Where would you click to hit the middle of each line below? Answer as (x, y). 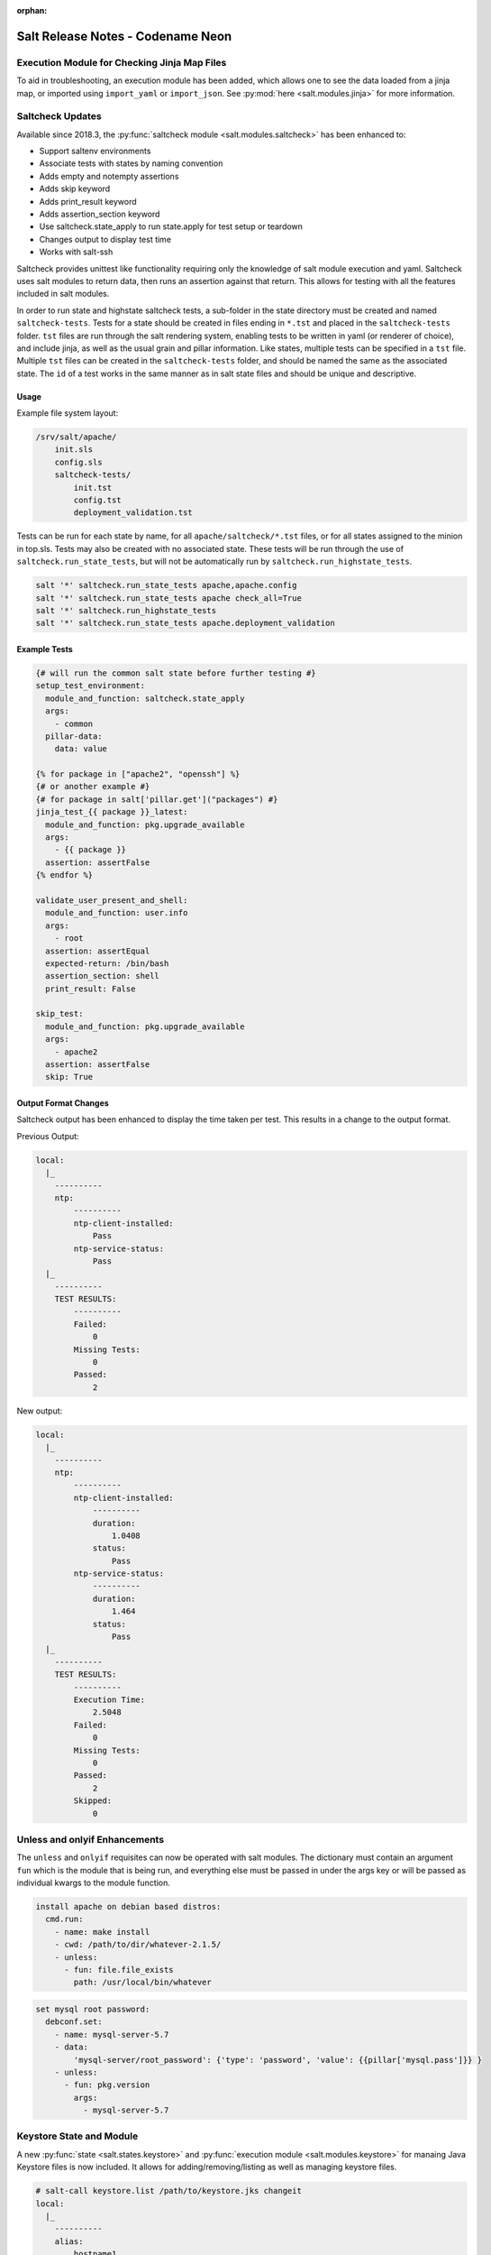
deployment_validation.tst (133, 513)
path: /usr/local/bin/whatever (142, 1983)
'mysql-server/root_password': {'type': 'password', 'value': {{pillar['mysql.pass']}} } (277, 2060)
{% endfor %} (64, 875)
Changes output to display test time (105, 239)
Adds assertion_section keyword (100, 214)
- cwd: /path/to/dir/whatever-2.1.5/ (138, 1945)
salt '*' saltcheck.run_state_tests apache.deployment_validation (185, 623)
